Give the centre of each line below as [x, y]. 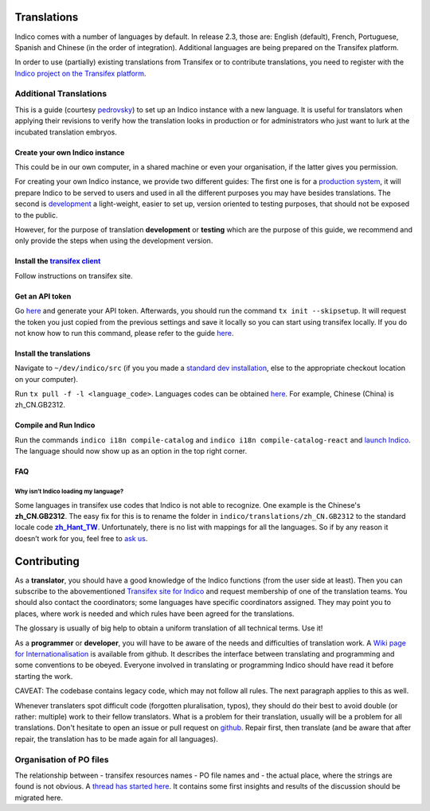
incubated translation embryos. [66, 132]
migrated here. [39, 797]
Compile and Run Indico [55, 425]
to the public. [36, 215]
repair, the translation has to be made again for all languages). [116, 739]
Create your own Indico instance [70, 152]
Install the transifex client [58, 261]
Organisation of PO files [62, 759]
